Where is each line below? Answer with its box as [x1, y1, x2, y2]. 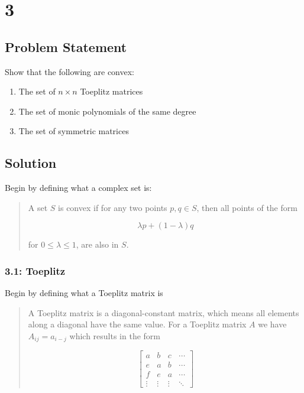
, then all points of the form [196, 201, 297, 213]
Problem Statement [5, 37, 127, 56]
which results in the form [69, 329, 160, 342]
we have [258, 318, 287, 330]
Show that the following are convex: [5, 65, 134, 77]
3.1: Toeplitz [5, 263, 66, 278]
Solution [5, 154, 57, 172]
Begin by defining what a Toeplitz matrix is [5, 287, 163, 299]
